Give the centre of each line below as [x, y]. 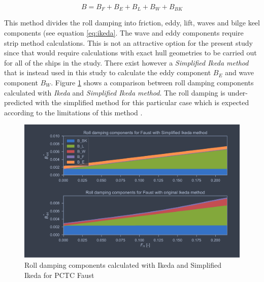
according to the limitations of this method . [73, 112]
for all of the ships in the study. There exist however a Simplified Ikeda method [126, 62]
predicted [19, 102]
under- [238, 92]
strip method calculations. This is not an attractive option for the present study [128, 42]
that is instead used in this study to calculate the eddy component [108, 72]
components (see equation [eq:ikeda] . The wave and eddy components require [124, 33]
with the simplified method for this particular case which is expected [142, 102]
